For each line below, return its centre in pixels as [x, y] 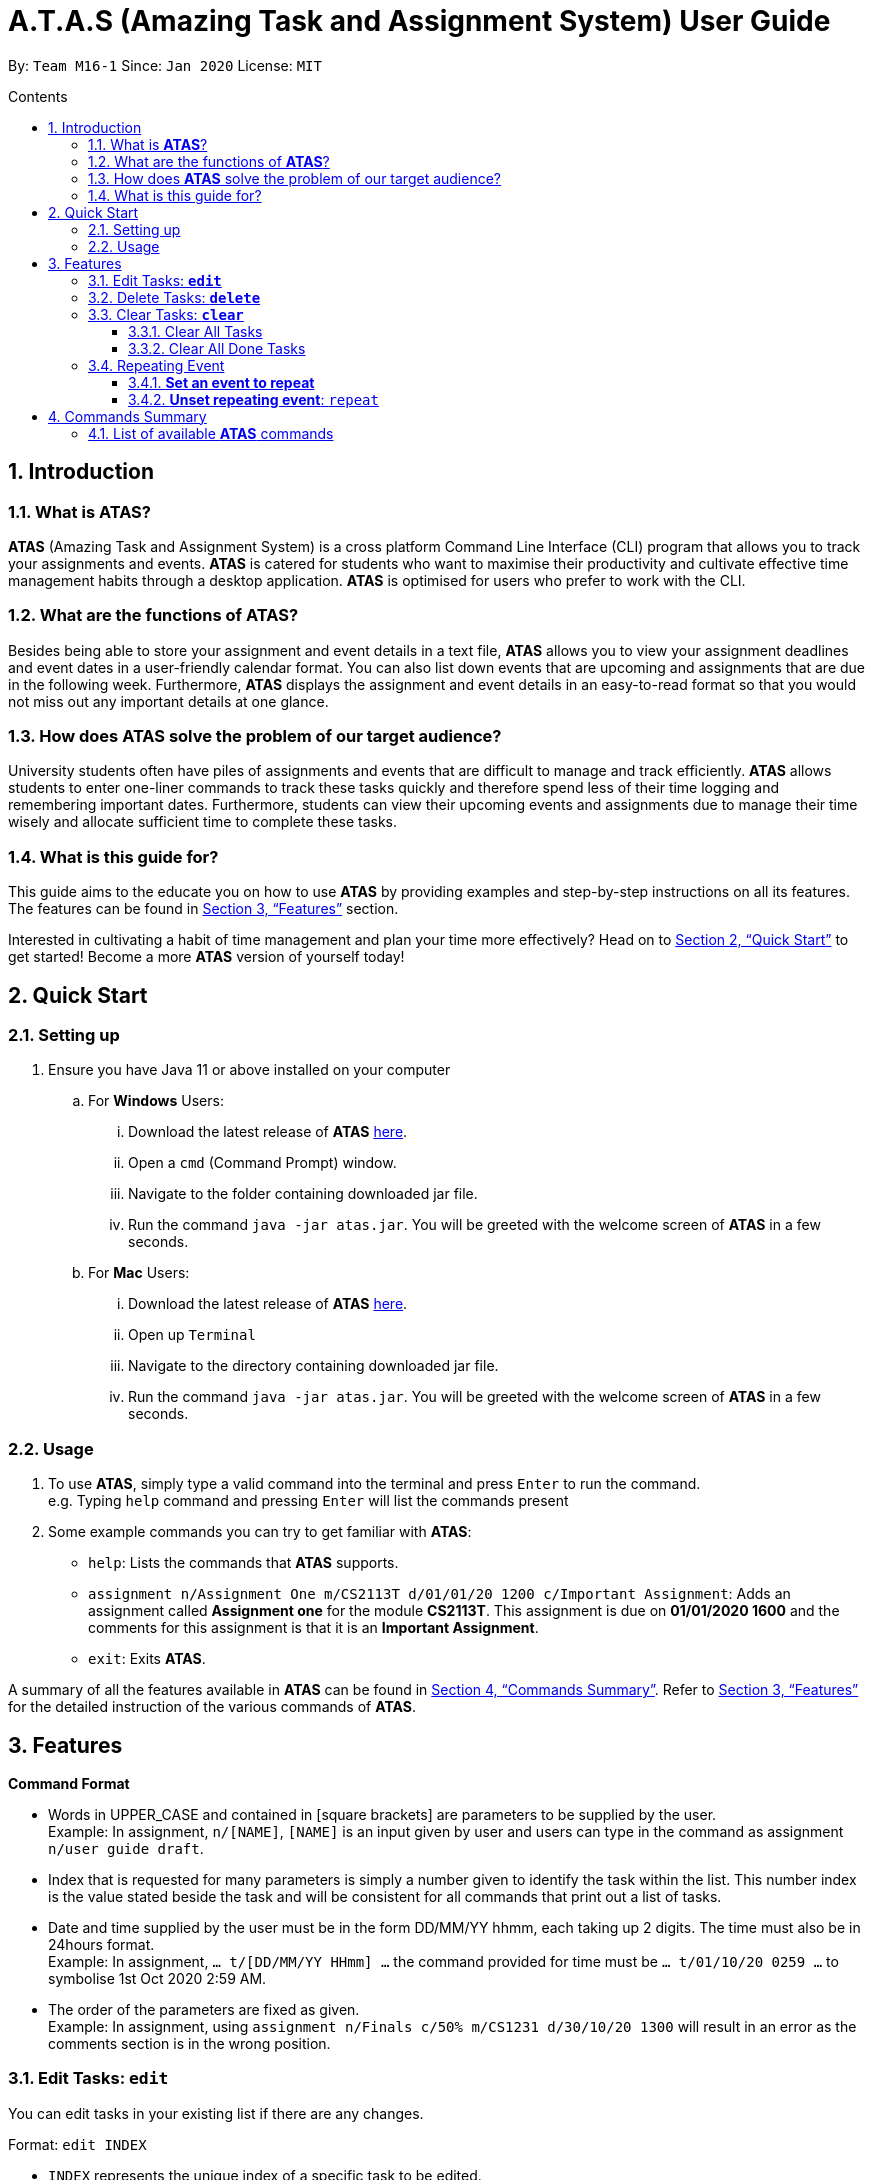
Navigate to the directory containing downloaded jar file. [313, 1366]
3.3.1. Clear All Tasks [195, 331]
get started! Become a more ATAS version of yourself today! [206, 957]
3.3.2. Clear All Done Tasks [217, 348]
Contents [38, 96]
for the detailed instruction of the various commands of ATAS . [212, 1707]
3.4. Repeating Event [156, 365]
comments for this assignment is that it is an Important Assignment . [313, 1628]
